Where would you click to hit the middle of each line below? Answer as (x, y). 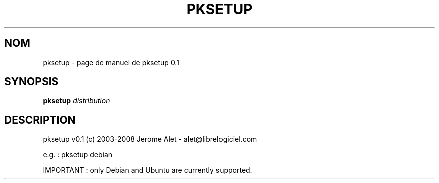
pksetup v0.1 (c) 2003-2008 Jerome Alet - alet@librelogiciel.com (150, 139)
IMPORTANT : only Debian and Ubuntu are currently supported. (147, 170)
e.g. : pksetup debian (78, 155)
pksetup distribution (76, 101)
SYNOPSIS (31, 82)
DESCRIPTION (40, 120)
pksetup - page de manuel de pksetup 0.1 (111, 62)
